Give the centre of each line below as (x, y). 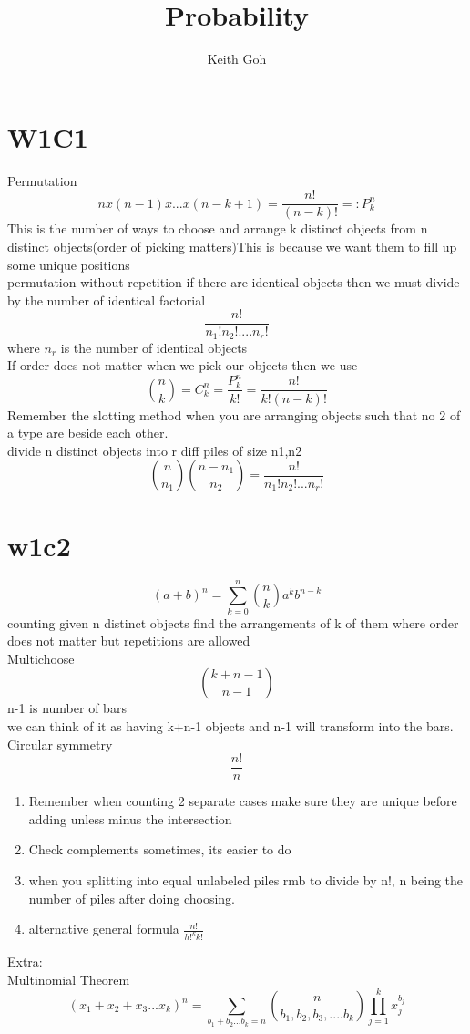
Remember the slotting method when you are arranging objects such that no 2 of (234, 414)
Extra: (25, 962)
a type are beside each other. (88, 433)
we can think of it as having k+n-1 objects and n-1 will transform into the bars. (230, 725)
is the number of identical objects (154, 347)
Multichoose (41, 658)
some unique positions (69, 264)
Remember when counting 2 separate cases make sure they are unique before (243, 801)
